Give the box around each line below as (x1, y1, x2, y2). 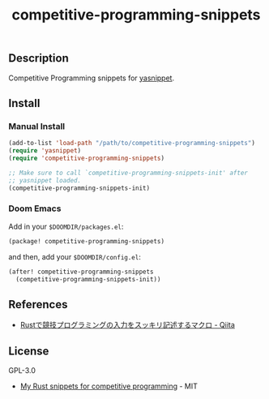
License (8, 344, 49, 358)
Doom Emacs (8, 203, 62, 214)
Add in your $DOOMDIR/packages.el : (8, 221, 124, 231)
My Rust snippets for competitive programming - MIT (19, 381, 199, 391)
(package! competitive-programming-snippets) (8, 237, 164, 245)
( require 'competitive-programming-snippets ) (8, 154, 164, 163)
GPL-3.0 (8, 366, 36, 375)
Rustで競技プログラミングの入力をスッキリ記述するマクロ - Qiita (19, 320, 235, 330)
